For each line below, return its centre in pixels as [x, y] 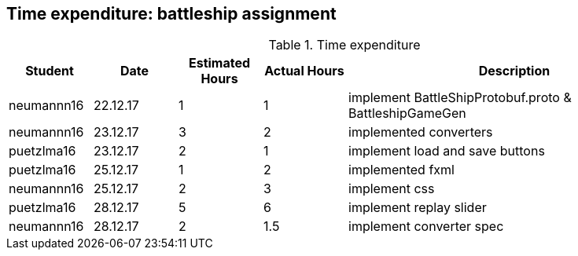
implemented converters [421, 132]
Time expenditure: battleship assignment [171, 14]
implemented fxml [401, 170]
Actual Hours [304, 71]
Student [50, 71]
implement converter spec [426, 227]
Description [514, 71]
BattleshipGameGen [407, 113]
